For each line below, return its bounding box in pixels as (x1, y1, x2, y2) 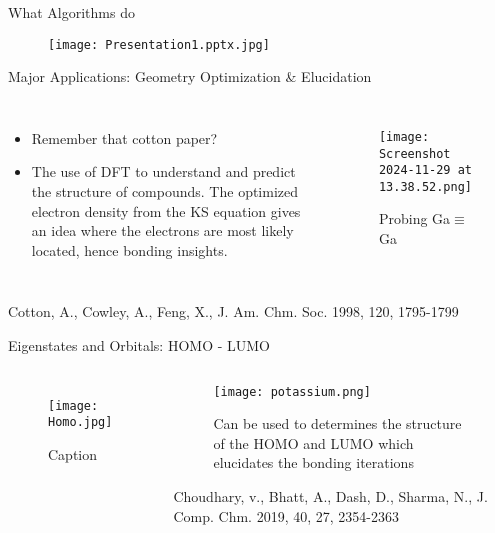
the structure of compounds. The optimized (31, 181, 299, 202)
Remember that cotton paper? (31, 127, 218, 148)
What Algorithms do (8, 2, 135, 22)
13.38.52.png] (378, 179, 473, 194)
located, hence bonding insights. (31, 239, 228, 260)
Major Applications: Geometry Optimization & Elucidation (8, 66, 372, 87)
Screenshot (378, 146, 451, 161)
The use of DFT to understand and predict (31, 161, 296, 182)
